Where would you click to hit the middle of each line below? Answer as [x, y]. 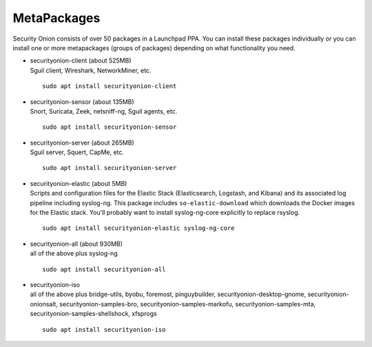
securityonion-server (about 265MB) [82, 143]
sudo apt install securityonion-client [110, 86]
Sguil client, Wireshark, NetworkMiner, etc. [91, 70]
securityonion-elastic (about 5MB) [79, 183]
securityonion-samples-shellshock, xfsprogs [94, 314]
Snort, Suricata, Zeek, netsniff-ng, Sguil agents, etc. [104, 111]
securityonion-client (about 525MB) [81, 61]
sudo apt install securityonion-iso [104, 329]
